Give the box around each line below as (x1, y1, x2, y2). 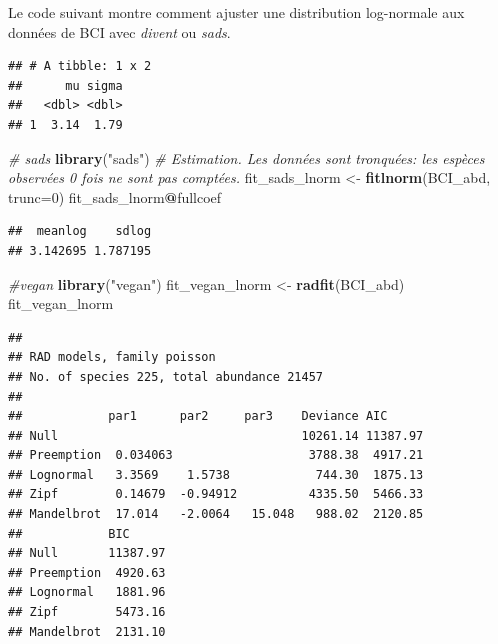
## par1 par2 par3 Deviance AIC (8, 409, 388, 424)
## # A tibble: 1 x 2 (8, 59, 152, 74)
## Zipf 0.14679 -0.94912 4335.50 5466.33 (8, 487, 424, 502)
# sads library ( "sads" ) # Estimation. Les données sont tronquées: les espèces (8, 147, 485, 168)
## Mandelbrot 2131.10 (8, 624, 166, 639)
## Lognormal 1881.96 (8, 585, 166, 600)
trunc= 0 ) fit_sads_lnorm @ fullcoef (8, 186, 222, 207)
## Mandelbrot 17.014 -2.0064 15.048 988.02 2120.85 (8, 507, 424, 522)
